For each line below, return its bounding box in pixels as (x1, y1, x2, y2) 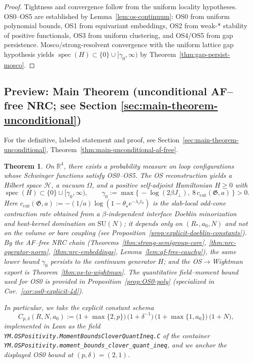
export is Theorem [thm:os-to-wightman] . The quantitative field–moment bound (4, 266, 238, 277)
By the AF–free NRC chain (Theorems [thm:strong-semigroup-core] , (4, 237, 206, 247)
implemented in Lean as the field (4, 321, 101, 331)
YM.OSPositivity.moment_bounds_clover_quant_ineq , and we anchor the (4, 340, 227, 350)
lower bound (4, 256, 39, 266)
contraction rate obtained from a (4, 208, 100, 219)
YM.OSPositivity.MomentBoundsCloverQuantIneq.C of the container (4, 330, 210, 340)
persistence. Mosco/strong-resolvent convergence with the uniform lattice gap (4, 39, 234, 50)
